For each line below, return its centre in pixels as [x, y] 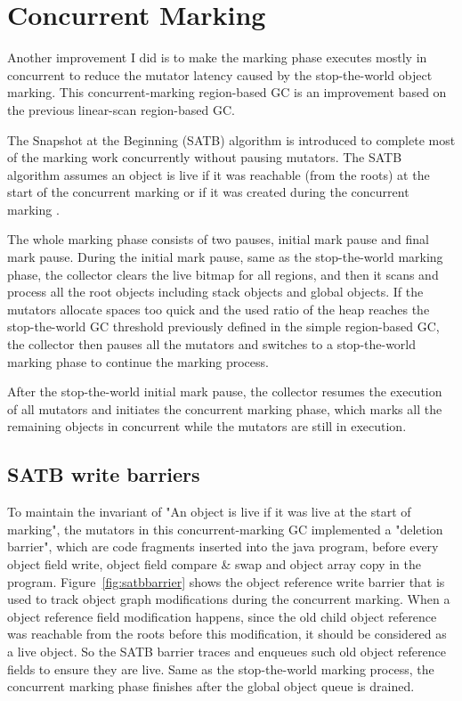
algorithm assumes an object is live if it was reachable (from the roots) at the [219, 174]
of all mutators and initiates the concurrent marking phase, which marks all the [225, 408]
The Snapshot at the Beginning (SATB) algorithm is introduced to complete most [231, 139]
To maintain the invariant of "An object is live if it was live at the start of [209, 512]
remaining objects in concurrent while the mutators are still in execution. [207, 426]
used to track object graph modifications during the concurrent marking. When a [229, 599]
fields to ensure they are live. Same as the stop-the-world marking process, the [221, 668]
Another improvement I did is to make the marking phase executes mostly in [217, 57]
